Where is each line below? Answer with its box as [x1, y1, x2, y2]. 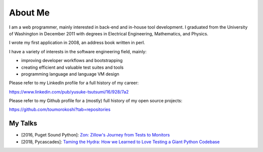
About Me [9, 7, 50, 18]
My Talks [9, 119, 38, 128]
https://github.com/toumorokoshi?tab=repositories [9, 106, 111, 112]
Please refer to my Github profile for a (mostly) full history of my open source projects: [9, 98, 183, 104]
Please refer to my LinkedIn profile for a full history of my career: [9, 80, 139, 86]
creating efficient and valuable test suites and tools [21, 64, 124, 70]
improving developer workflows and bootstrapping [21, 58, 123, 63]
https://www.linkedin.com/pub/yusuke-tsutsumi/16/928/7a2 [9, 89, 129, 94]
